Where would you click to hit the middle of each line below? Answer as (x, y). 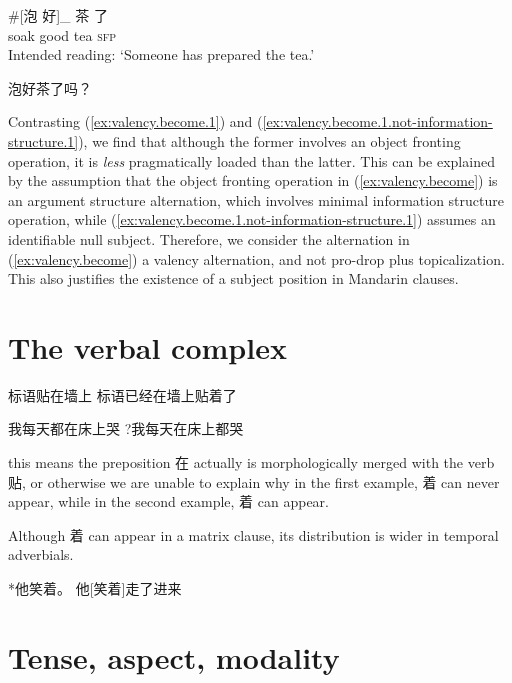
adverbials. (41, 554)
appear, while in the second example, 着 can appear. (168, 501)
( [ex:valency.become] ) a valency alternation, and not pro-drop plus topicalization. (256, 258)
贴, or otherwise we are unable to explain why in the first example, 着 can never (254, 481)
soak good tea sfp (62, 34)
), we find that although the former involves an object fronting (269, 140)
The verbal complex (147, 346)
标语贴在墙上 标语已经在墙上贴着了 (122, 394)
